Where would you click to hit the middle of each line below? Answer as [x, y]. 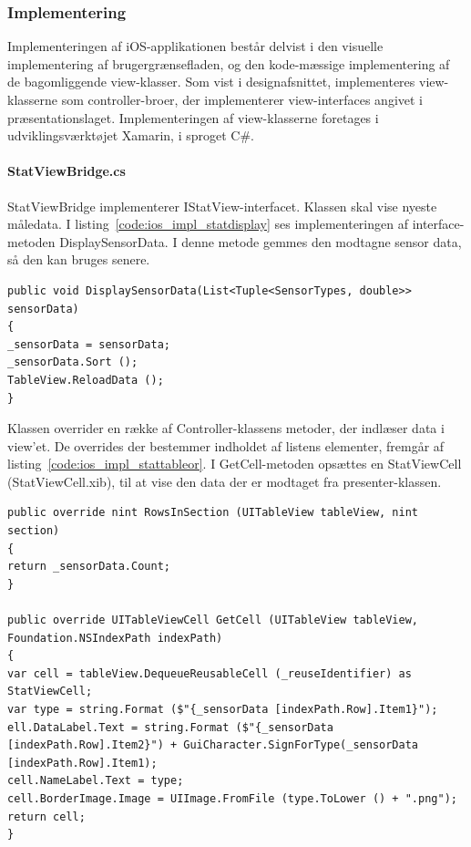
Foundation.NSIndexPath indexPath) [115, 638]
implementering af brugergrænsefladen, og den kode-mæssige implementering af [229, 63]
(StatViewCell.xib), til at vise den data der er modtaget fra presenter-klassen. [225, 481]
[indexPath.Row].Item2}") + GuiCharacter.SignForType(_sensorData [213, 745]
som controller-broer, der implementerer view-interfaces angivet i [242, 99]
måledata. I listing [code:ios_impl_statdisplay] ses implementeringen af [208, 224]
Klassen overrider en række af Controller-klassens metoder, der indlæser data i [226, 428]
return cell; [46, 816]
